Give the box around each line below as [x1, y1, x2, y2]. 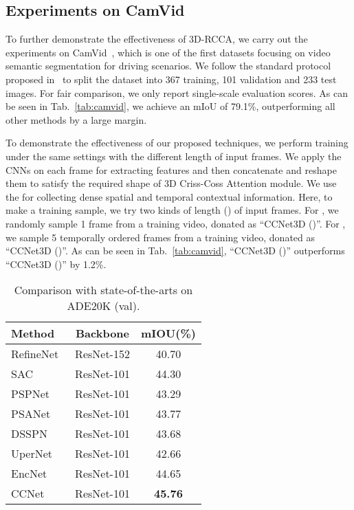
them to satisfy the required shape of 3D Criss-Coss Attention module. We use [5, 176, 337, 190]
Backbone [76, 325, 130, 342]
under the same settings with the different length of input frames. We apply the [5, 148, 342, 163]
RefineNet [11, 346, 59, 362]
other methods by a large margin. [5, 112, 147, 126]
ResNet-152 [75, 346, 130, 362]
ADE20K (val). [67, 298, 140, 314]
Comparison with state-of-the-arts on [14, 282, 193, 298]
